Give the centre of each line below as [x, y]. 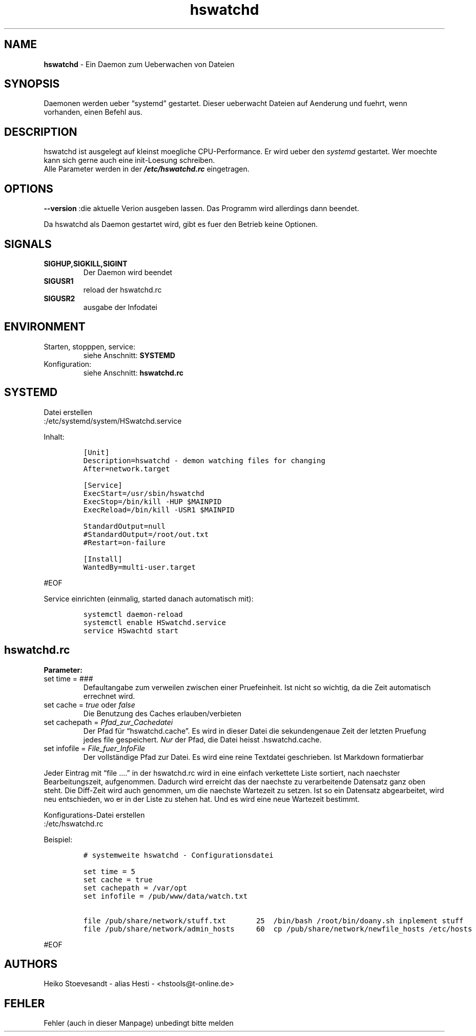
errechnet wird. [109, 696]
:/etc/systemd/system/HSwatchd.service [113, 421]
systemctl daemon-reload [133, 614]
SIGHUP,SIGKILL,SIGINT [86, 263]
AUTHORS [31, 964]
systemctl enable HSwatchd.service [154, 622]
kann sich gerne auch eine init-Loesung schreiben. [129, 160]
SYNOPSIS [32, 84]
